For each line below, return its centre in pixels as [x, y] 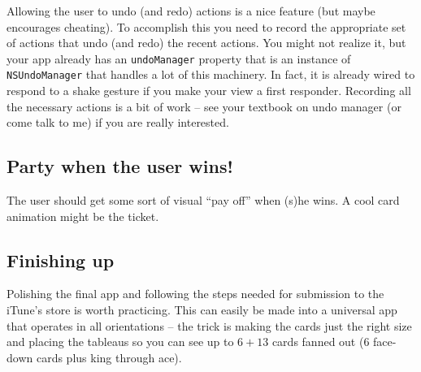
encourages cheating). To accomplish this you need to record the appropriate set [206, 26]
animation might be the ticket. [83, 216]
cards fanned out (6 [321, 342]
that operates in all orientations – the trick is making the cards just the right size [209, 325]
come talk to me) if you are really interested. [118, 122]
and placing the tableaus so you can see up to [120, 342]
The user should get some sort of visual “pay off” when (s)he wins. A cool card [203, 200]
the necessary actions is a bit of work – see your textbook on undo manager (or [204, 106]
